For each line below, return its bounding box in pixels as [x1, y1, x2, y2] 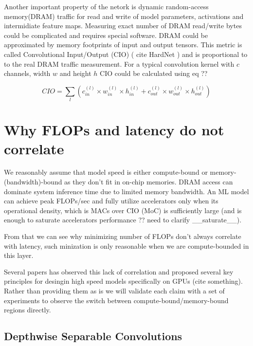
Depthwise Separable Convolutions [4, 328, 182, 344]
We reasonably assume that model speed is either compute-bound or [4, 167, 208, 177]
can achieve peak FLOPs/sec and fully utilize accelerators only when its [4, 196, 218, 206]
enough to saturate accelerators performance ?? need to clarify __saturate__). [4, 215, 242, 225]
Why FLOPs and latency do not [4, 120, 224, 140]
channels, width [4, 68, 51, 78]
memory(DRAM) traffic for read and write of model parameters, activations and [4, 11, 244, 21]
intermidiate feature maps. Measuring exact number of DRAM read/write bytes [4, 20, 242, 31]
